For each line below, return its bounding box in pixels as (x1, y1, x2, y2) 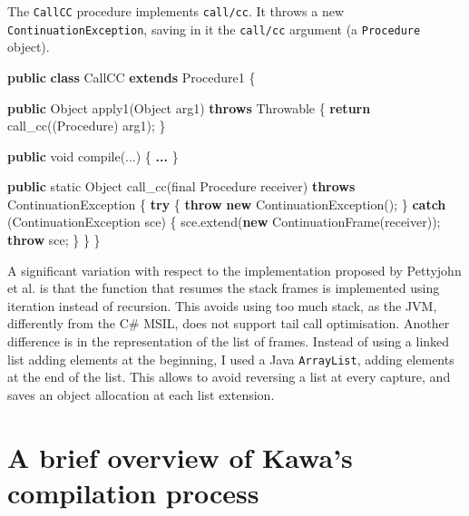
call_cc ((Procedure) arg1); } (7, 116, 166, 135)
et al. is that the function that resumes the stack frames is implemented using (7, 278, 440, 297)
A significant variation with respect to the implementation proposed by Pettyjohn (7, 260, 462, 279)
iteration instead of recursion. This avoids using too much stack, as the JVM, (7, 296, 437, 315)
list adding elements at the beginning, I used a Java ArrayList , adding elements (7, 349, 454, 368)
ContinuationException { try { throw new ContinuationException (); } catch (7, 194, 446, 213)
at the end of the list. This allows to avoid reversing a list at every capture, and (7, 367, 451, 386)
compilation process (7, 473, 259, 511)
